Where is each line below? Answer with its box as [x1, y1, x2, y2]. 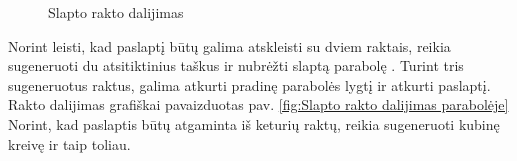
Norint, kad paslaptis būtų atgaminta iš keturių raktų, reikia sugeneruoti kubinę [8, 113, 500, 134]
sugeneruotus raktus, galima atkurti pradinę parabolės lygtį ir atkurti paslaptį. [8, 74, 491, 95]
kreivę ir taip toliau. [8, 133, 131, 154]
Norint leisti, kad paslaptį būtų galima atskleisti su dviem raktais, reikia [8, 35, 451, 56]
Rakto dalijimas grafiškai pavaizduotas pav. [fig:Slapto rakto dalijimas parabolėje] [8, 94, 509, 115]
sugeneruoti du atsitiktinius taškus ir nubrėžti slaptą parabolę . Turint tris [8, 55, 464, 76]
